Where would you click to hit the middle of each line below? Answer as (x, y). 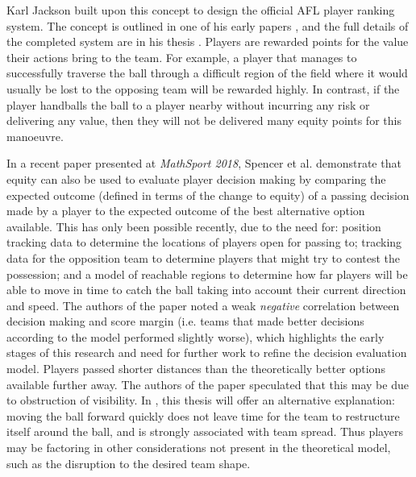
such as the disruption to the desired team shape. (129, 463)
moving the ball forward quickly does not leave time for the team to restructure (203, 415)
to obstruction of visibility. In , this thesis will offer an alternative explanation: (201, 400)
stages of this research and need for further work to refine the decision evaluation (207, 353)
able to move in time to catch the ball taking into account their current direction (206, 290)
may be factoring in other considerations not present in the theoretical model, (199, 448)
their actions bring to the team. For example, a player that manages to (182, 57)
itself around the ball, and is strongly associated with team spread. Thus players (205, 431)
